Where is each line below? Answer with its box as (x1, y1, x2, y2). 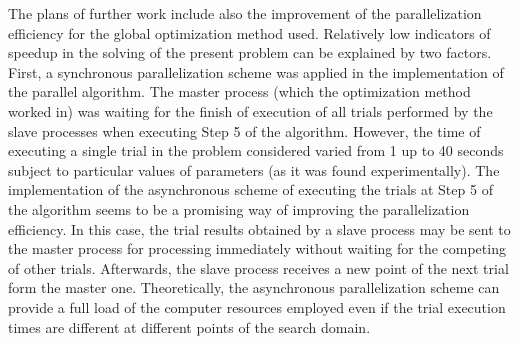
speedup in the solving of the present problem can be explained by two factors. (8, 42, 492, 63)
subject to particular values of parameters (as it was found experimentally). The (8, 159, 500, 180)
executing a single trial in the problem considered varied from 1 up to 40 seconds (8, 140, 504, 161)
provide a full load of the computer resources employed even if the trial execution (8, 296, 506, 317)
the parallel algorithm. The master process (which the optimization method (8, 81, 471, 102)
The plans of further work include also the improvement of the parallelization (8, 3, 482, 23)
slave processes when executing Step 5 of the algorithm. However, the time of (8, 120, 481, 141)
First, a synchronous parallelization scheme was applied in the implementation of (8, 61, 504, 82)
